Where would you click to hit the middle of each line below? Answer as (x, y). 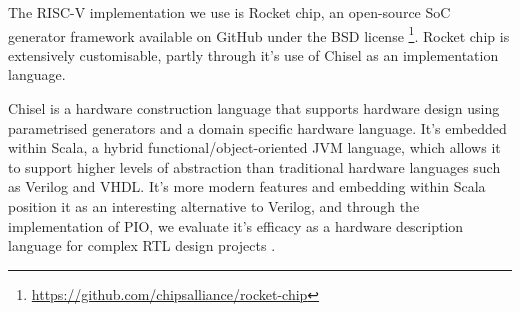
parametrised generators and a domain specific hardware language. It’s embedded (257, 127)
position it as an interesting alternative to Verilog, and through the (214, 206)
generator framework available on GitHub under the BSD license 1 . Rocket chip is (259, 34)
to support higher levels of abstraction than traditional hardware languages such (254, 166)
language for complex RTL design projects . (142, 245)
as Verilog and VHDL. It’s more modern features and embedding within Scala (247, 186)
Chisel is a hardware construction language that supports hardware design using (254, 108)
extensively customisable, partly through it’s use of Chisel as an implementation (253, 54)
